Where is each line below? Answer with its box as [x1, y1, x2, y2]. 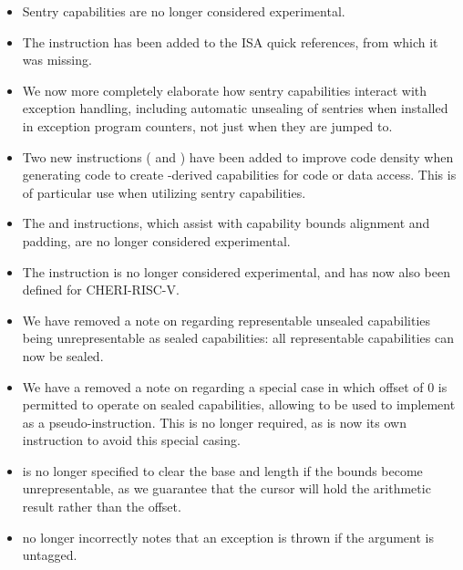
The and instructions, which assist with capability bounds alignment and [22, 213, 430, 233]
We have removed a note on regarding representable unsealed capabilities [22, 310, 431, 329]
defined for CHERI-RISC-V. [22, 280, 180, 299]
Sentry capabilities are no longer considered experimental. [22, 2, 345, 20]
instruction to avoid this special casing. [22, 430, 241, 450]
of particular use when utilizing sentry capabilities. [22, 182, 306, 202]
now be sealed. [22, 346, 104, 365]
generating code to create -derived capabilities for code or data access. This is [22, 165, 457, 184]
